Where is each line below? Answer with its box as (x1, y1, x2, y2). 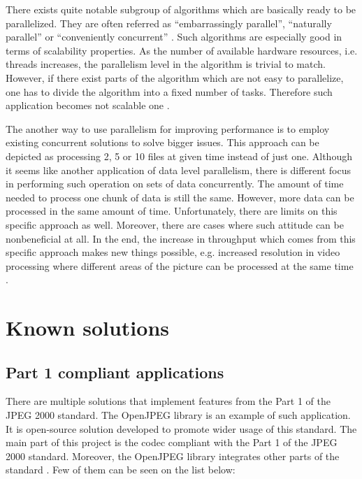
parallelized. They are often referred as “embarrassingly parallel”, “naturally (6, 15, 332, 30)
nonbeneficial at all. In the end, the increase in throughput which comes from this (6, 231, 356, 245)
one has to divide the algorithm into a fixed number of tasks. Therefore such (6, 84, 333, 99)
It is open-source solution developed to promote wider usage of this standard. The (6, 421, 357, 436)
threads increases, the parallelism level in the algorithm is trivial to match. (6, 57, 326, 71)
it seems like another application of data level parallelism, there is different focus (6, 162, 352, 177)
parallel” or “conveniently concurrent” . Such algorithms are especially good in (6, 29, 342, 44)
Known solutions (6, 313, 169, 342)
